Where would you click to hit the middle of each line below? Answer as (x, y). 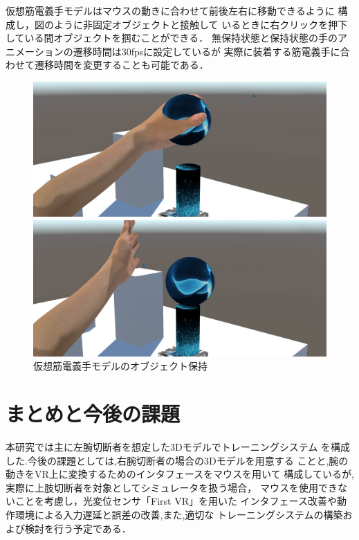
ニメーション (35, 51)
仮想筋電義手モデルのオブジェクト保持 (120, 366)
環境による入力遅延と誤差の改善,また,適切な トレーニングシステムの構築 (179, 514)
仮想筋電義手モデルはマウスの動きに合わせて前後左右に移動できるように (170, 10)
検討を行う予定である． (78, 528)
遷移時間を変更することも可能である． (121, 65)
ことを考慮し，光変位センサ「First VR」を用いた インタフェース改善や (176, 501)
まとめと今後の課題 (93, 414)
